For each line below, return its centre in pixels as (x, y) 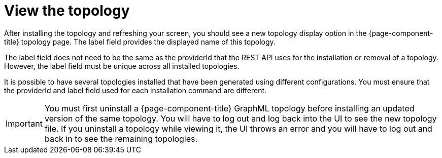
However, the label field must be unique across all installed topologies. (122, 66)
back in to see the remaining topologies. (121, 139)
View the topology (67, 11)
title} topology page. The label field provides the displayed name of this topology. (140, 42)
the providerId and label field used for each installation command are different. (135, 90)
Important (24, 123)
